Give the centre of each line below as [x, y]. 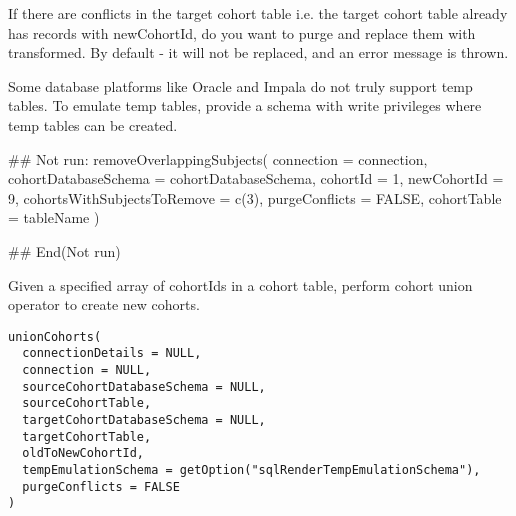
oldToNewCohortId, [83, 453]
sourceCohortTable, [87, 403]
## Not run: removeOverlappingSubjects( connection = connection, [218, 158]
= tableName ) [54, 217]
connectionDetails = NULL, [112, 353]
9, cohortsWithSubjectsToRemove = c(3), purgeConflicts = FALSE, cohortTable [255, 197]
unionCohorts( [55, 336]
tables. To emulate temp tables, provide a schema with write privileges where [245, 105]
